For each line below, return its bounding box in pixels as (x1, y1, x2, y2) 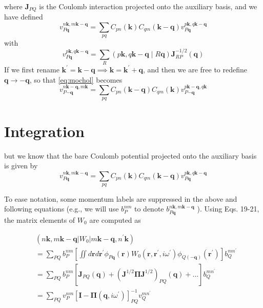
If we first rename (4, 64, 59, 74)
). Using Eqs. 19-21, (197, 203, 259, 214)
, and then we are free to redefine (143, 64, 247, 74)
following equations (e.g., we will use (4, 203, 119, 214)
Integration (4, 120, 85, 141)
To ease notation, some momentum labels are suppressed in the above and (4, 193, 237, 204)
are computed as (89, 214, 141, 225)
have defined (4, 11, 43, 22)
